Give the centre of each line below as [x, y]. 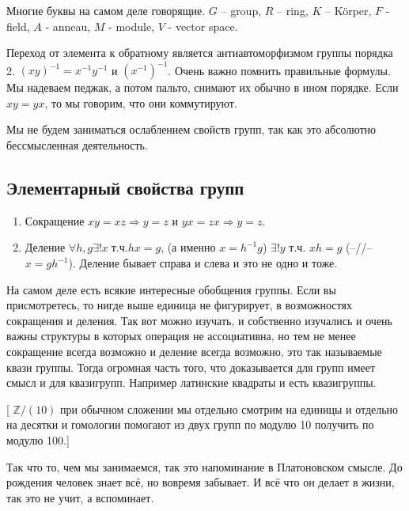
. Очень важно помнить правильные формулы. [279, 70]
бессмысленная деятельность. [77, 145]
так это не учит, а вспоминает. [80, 497]
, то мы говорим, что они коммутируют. [141, 102]
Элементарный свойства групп [125, 188]
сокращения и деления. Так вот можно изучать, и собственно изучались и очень [199, 320]
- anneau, [68, 26]
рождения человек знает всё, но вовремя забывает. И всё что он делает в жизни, [201, 482]
